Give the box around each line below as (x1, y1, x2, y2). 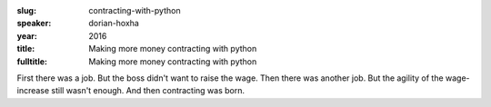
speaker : (16, 18, 52, 29)
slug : (16, 5, 36, 15)
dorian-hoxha (88, 18, 140, 29)
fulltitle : (16, 55, 47, 67)
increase (16, 85, 50, 96)
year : (16, 30, 38, 41)
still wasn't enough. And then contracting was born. (51, 85, 245, 96)
